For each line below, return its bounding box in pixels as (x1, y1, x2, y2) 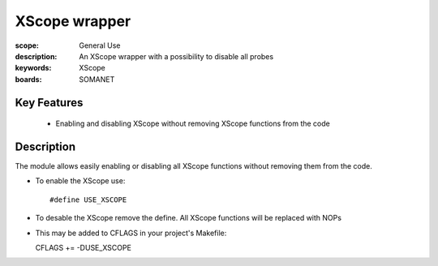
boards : (15, 74, 42, 84)
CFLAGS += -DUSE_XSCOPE (35, 242, 131, 252)
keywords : (15, 63, 52, 73)
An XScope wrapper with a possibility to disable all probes (79, 51, 274, 61)
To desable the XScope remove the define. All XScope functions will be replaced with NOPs (35, 213, 342, 223)
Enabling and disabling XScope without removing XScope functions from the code (55, 118, 330, 129)
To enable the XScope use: (35, 176, 126, 186)
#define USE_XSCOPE (49, 195, 127, 204)
